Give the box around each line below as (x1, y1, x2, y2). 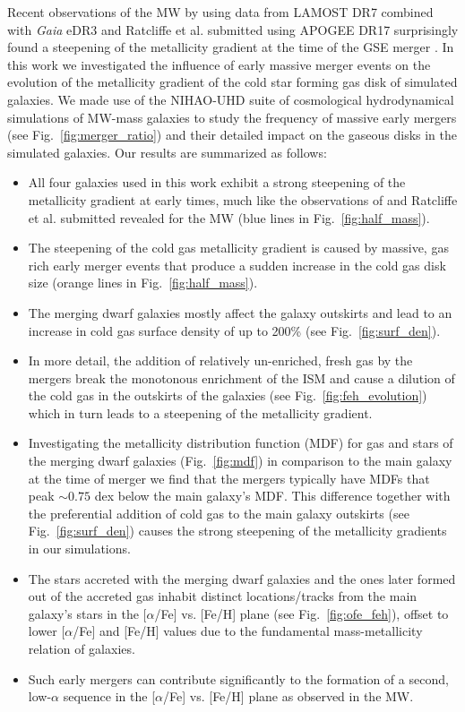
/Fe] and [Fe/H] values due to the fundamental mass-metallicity (73, 622, 423, 640)
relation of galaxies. (28, 639, 135, 657)
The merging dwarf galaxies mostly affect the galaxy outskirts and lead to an (28, 303, 452, 322)
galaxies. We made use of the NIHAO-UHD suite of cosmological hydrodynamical (7, 90, 454, 108)
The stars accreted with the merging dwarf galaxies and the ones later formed (28, 569, 456, 588)
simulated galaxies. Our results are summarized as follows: (7, 142, 327, 161)
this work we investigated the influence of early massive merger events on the (7, 55, 431, 73)
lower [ (28, 622, 65, 640)
